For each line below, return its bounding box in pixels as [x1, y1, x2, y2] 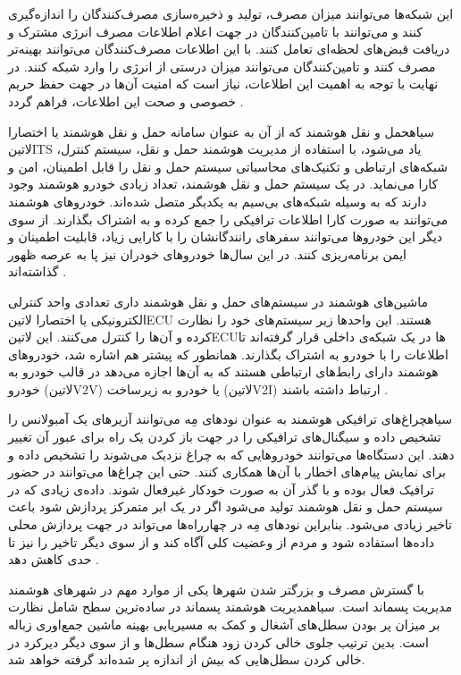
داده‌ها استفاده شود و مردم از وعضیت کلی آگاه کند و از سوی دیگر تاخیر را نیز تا [8, 532, 435, 551]
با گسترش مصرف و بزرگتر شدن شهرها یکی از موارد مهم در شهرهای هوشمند [8, 579, 424, 598]
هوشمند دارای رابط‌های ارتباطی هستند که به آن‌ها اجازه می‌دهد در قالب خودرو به [8, 362, 439, 381]
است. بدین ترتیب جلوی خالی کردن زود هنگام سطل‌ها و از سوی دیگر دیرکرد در [8, 632, 429, 651]
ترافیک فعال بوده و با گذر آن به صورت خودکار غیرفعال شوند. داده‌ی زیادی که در [8, 479, 434, 498]
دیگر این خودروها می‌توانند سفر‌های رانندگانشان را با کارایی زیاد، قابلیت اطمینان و [8, 227, 443, 246]
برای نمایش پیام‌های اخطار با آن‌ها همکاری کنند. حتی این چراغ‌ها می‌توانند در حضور [8, 462, 447, 481]
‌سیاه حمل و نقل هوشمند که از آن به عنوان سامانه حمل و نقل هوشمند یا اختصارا [8, 122, 434, 140]
